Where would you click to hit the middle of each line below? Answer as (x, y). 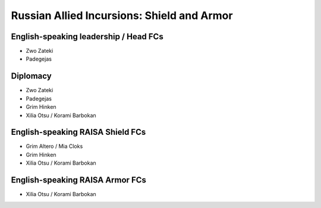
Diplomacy (31, 76)
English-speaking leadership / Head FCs (87, 37)
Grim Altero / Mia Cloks (54, 146)
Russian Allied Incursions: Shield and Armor (122, 15)
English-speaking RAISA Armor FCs (79, 180)
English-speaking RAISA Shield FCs (78, 132)
